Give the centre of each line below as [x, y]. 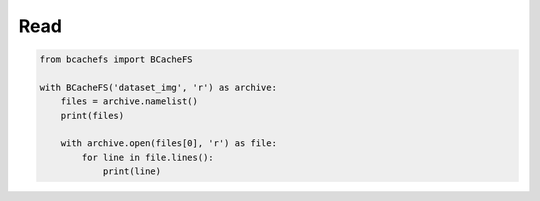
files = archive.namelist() [129, 101]
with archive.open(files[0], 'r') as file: [168, 143]
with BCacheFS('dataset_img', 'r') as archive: [158, 87]
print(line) [132, 171]
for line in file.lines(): [147, 157]
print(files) [92, 115]
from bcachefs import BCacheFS [116, 59]
